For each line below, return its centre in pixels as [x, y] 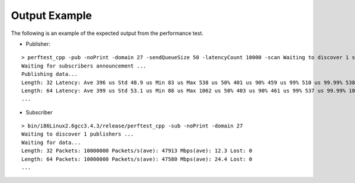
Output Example [51, 15]
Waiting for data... [51, 142]
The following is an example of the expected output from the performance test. [107, 33]
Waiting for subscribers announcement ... [84, 66]
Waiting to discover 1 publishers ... [78, 134]
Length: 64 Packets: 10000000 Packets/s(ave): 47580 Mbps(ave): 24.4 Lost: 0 [137, 159]
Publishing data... [50, 74]
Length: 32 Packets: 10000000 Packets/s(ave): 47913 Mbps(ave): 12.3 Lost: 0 [137, 151]
